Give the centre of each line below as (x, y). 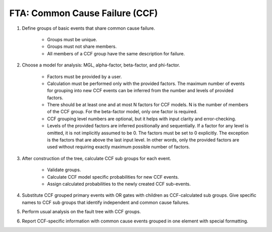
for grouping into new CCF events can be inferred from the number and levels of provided (140, 91)
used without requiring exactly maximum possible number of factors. (119, 147)
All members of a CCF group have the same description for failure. (116, 53)
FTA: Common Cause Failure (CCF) (84, 13)
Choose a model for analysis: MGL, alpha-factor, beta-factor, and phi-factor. (101, 65)
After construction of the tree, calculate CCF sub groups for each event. (96, 158)
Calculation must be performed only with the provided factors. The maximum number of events (146, 84)
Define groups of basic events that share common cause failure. (89, 28)
